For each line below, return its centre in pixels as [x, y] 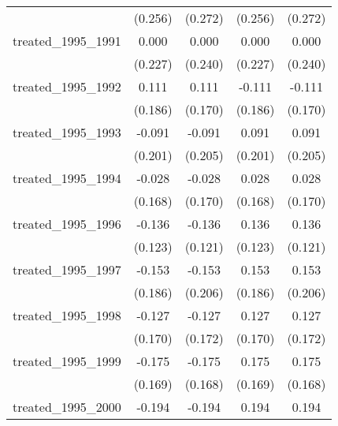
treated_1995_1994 [67, 178]
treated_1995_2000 [67, 407]
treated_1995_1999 [67, 361]
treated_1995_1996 [67, 224]
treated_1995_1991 [67, 41]
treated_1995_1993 [67, 132]
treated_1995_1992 [67, 86]
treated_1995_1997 [67, 269]
